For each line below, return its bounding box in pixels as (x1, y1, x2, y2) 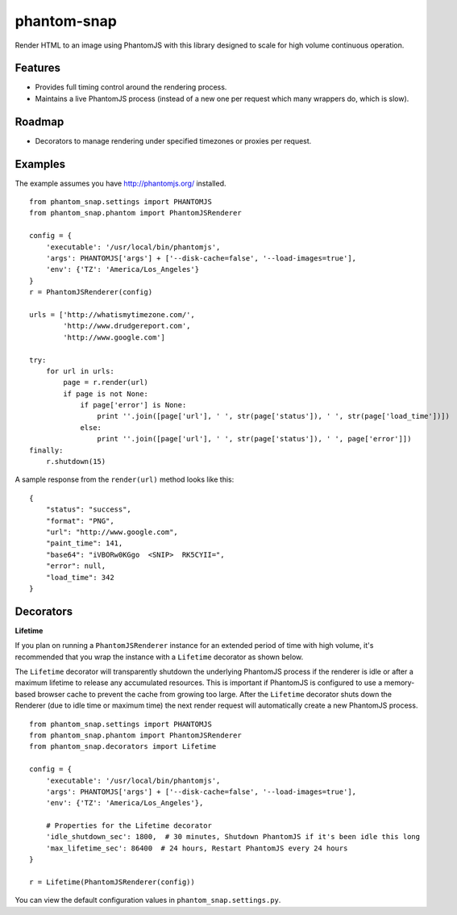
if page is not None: (63, 389, 149, 399)
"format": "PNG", (45, 516, 114, 525)
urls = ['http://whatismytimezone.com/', (29, 310, 195, 319)
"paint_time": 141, (45, 539, 123, 548)
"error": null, (45, 562, 106, 570)
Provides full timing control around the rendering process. (35, 82, 227, 92)
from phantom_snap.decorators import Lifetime (29, 742, 217, 751)
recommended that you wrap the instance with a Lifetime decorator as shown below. (15, 652, 304, 662)
